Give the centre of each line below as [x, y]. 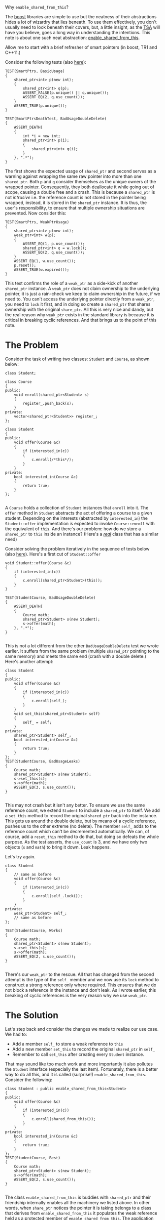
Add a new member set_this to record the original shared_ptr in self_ [83, 1049]
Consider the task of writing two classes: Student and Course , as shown [77, 359]
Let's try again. [20, 856]
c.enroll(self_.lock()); [57, 896]
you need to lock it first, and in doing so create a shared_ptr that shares [78, 304]
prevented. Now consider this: [36, 213]
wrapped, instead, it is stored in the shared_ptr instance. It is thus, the [76, 203]
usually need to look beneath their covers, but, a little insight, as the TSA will [82, 27]
